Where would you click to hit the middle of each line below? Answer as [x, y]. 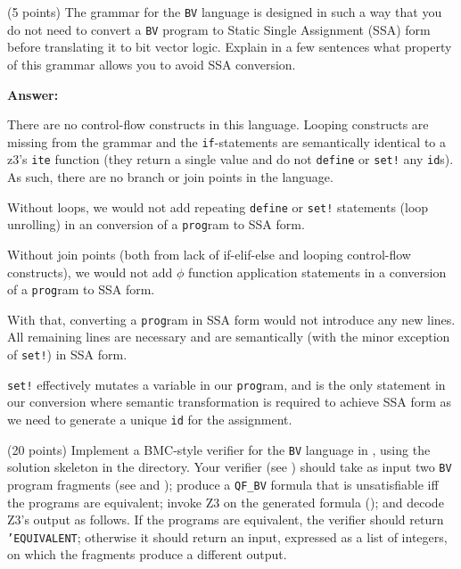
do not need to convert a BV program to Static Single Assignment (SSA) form [219, 29]
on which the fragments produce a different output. [147, 554]
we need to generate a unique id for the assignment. [150, 419]
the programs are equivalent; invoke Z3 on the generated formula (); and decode [226, 502]
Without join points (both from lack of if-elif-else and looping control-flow [209, 254]
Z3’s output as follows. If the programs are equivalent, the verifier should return [226, 520]
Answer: [33, 94]
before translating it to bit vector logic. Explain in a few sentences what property [230, 47]
